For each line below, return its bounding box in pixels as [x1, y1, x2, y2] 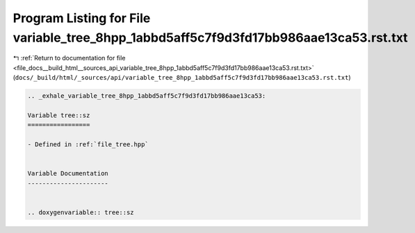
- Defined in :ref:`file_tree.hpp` [27, 141, 149, 148]
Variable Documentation [27, 170, 109, 178]
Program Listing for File [13, 10, 151, 26]
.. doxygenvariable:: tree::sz [27, 208, 135, 216]
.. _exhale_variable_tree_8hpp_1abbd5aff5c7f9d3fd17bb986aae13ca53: [27, 92, 266, 100]
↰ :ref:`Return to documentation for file [13, 54, 126, 62]
